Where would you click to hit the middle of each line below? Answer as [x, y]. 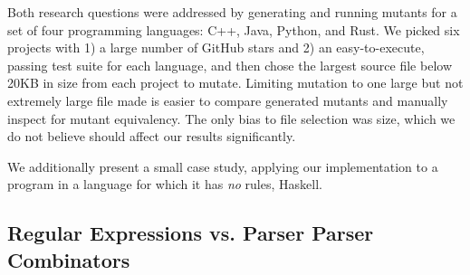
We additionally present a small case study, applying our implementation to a [223, 166]
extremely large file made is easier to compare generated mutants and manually [228, 100]
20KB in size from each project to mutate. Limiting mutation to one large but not [235, 83]
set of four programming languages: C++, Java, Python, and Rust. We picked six [234, 29]
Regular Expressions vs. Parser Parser [191, 233]
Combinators [69, 259]
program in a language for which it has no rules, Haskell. [165, 184]
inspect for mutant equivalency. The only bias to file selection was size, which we [231, 118]
